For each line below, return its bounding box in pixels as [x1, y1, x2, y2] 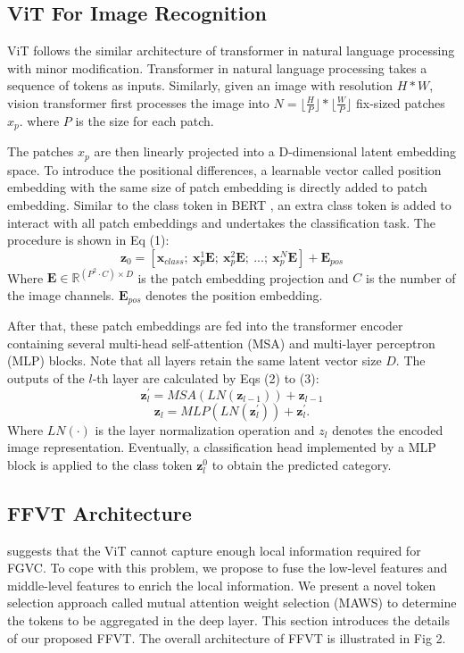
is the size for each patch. [75, 111, 214, 130]
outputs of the [7, 369, 85, 388]
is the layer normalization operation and [95, 420, 315, 439]
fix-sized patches [356, 93, 445, 112]
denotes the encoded [332, 420, 443, 439]
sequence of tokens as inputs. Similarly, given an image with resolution [7, 76, 394, 95]
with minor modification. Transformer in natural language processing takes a [7, 58, 427, 77]
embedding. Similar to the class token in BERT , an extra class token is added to [7, 195, 452, 213]
